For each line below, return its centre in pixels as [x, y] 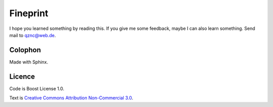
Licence [22, 76]
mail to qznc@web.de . [33, 35]
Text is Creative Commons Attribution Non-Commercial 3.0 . [71, 98]
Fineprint [29, 13]
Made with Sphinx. [29, 62]
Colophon [25, 50]
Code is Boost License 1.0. [37, 88]
